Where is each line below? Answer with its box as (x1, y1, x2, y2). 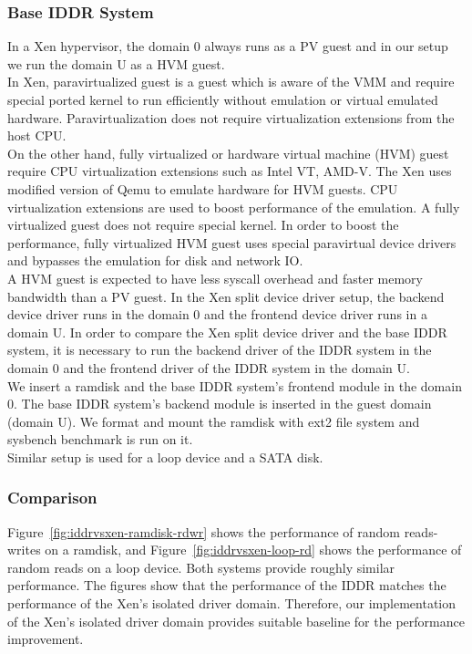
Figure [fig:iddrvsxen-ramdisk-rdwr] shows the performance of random (7, 522, 400, 541)
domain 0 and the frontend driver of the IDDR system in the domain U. (7, 358, 410, 377)
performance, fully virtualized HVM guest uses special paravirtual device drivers (7, 233, 457, 252)
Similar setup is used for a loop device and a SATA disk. (7, 447, 323, 466)
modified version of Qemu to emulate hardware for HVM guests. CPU (7, 179, 398, 198)
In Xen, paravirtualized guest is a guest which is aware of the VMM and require (7, 72, 455, 91)
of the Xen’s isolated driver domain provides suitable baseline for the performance (7, 611, 465, 630)
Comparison (7, 486, 97, 509)
